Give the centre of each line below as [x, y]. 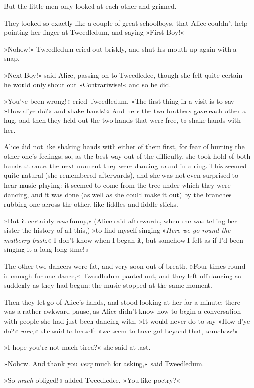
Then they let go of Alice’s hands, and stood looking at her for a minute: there [122, 301]
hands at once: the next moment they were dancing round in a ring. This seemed [125, 165]
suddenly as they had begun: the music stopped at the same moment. [108, 285]
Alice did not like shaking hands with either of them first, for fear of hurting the [124, 146]
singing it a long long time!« [46, 249]
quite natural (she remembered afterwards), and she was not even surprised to [121, 175]
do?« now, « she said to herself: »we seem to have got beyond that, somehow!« [121, 330]
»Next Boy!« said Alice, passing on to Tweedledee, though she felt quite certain [123, 74]
